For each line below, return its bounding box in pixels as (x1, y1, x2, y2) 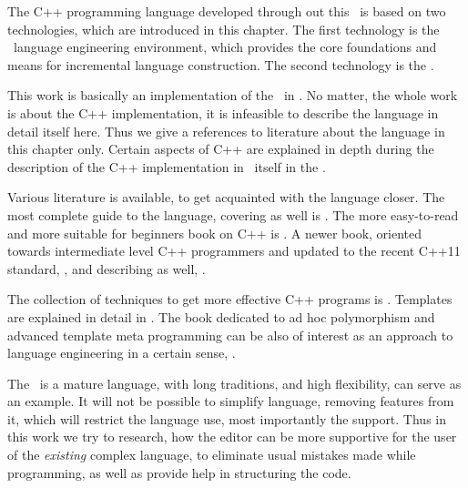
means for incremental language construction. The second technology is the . (7, 55, 434, 74)
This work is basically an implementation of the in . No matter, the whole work (7, 86, 458, 105)
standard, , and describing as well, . (7, 259, 206, 278)
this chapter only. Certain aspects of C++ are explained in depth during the (7, 139, 434, 158)
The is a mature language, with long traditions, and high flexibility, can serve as (7, 373, 462, 392)
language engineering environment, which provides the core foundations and (13, 37, 437, 56)
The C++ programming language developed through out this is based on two (7, 2, 446, 20)
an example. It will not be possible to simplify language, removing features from (7, 391, 454, 411)
